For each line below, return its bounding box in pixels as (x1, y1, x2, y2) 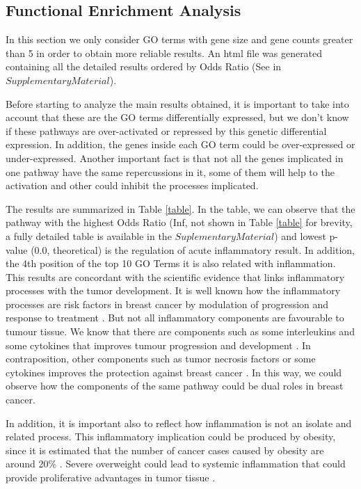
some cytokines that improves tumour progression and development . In (6, 337, 311, 352)
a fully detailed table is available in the (6, 228, 172, 243)
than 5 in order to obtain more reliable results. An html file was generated (6, 45, 323, 60)
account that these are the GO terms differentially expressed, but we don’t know (6, 110, 349, 125)
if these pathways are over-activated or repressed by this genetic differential (6, 123, 327, 138)
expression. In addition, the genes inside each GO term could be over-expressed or (6, 137, 355, 152)
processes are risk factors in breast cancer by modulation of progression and (6, 296, 329, 311)
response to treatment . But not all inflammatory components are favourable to (6, 310, 344, 325)
